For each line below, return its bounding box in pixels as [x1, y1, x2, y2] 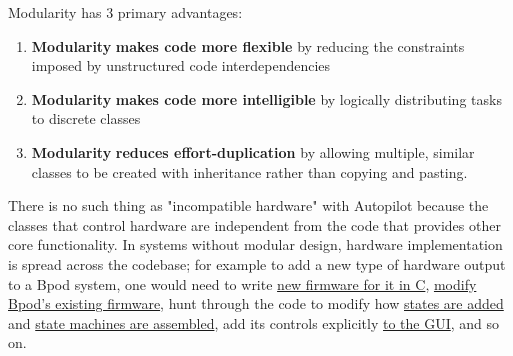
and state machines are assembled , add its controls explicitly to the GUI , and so [8, 312, 500, 333]
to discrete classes [31, 108, 141, 129]
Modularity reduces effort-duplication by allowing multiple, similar [31, 141, 475, 162]
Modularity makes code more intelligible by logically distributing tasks [31, 88, 502, 109]
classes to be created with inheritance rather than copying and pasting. [31, 161, 468, 182]
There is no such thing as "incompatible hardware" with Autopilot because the [8, 195, 489, 216]
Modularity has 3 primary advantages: [8, 2, 243, 22]
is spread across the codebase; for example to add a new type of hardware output [8, 253, 506, 274]
